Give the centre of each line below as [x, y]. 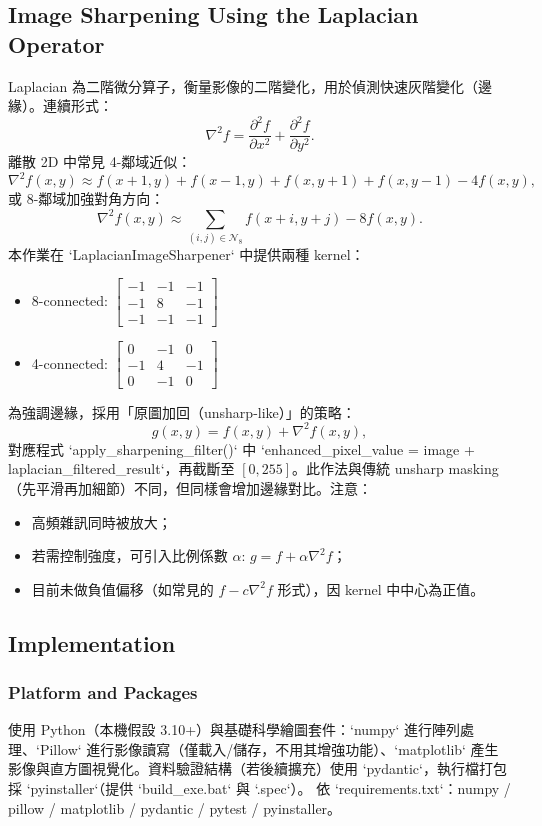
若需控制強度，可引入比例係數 [129, 555]
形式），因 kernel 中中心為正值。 [381, 588]
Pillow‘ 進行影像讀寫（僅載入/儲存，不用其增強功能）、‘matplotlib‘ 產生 [269, 748]
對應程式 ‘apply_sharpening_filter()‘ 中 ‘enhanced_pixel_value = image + [241, 448]
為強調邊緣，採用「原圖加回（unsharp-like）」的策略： [182, 411]
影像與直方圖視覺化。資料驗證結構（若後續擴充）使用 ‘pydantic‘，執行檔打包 [257, 768]
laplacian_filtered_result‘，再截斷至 [121, 468]
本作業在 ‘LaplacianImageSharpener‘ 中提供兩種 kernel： [186, 253]
